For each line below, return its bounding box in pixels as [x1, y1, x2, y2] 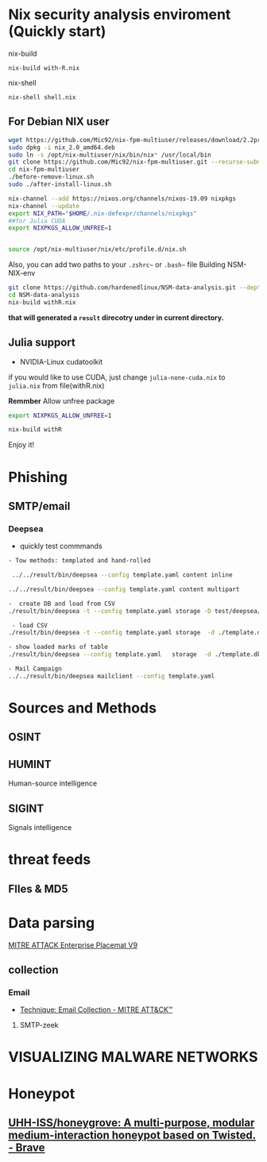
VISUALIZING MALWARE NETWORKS [8, 1048, 258, 1066]
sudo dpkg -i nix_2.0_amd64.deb [8, 143, 115, 152]
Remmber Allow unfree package [8, 396, 115, 406]
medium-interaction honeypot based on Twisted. [8, 1128, 257, 1141]
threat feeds [8, 851, 91, 869]
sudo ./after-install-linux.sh [8, 180, 112, 188]
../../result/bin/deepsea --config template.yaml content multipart [8, 585, 240, 593]
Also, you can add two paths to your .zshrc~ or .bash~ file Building [8, 260, 226, 269]
